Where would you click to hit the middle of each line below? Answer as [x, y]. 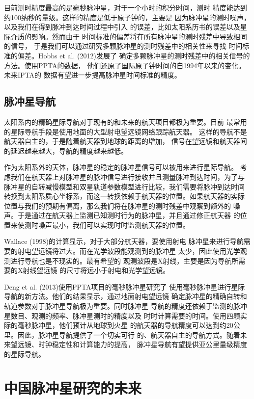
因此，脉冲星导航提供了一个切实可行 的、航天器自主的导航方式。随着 [129, 334]
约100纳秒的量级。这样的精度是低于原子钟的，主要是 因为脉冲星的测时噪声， [127, 17]
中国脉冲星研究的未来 [73, 387]
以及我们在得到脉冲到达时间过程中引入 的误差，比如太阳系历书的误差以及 [122, 27]
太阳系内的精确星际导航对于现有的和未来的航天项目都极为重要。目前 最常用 [126, 121]
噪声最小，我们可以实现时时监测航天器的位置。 [114, 225]
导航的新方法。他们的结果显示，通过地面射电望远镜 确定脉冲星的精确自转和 [126, 296]
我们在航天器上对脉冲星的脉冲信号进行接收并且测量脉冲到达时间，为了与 [127, 176]
